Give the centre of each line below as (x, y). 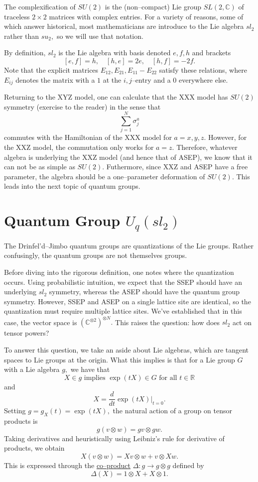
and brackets (211, 53)
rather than (22, 36)
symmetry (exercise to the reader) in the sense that (82, 106)
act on (242, 322)
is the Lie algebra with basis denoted (115, 53)
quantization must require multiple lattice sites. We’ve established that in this (123, 311)
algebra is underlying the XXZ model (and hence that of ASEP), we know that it (128, 157)
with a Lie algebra (32, 369)
